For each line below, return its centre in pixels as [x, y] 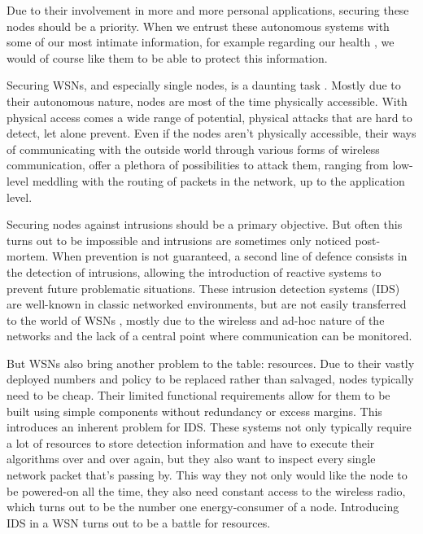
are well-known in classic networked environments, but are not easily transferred [207, 304]
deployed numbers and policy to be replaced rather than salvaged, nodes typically [210, 379]
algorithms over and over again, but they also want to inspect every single [191, 459]
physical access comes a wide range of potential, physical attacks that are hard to [209, 117]
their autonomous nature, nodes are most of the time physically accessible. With [207, 101]
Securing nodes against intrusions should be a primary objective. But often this [205, 224]
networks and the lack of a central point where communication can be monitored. [209, 336]
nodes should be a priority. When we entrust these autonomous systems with [198, 26]
